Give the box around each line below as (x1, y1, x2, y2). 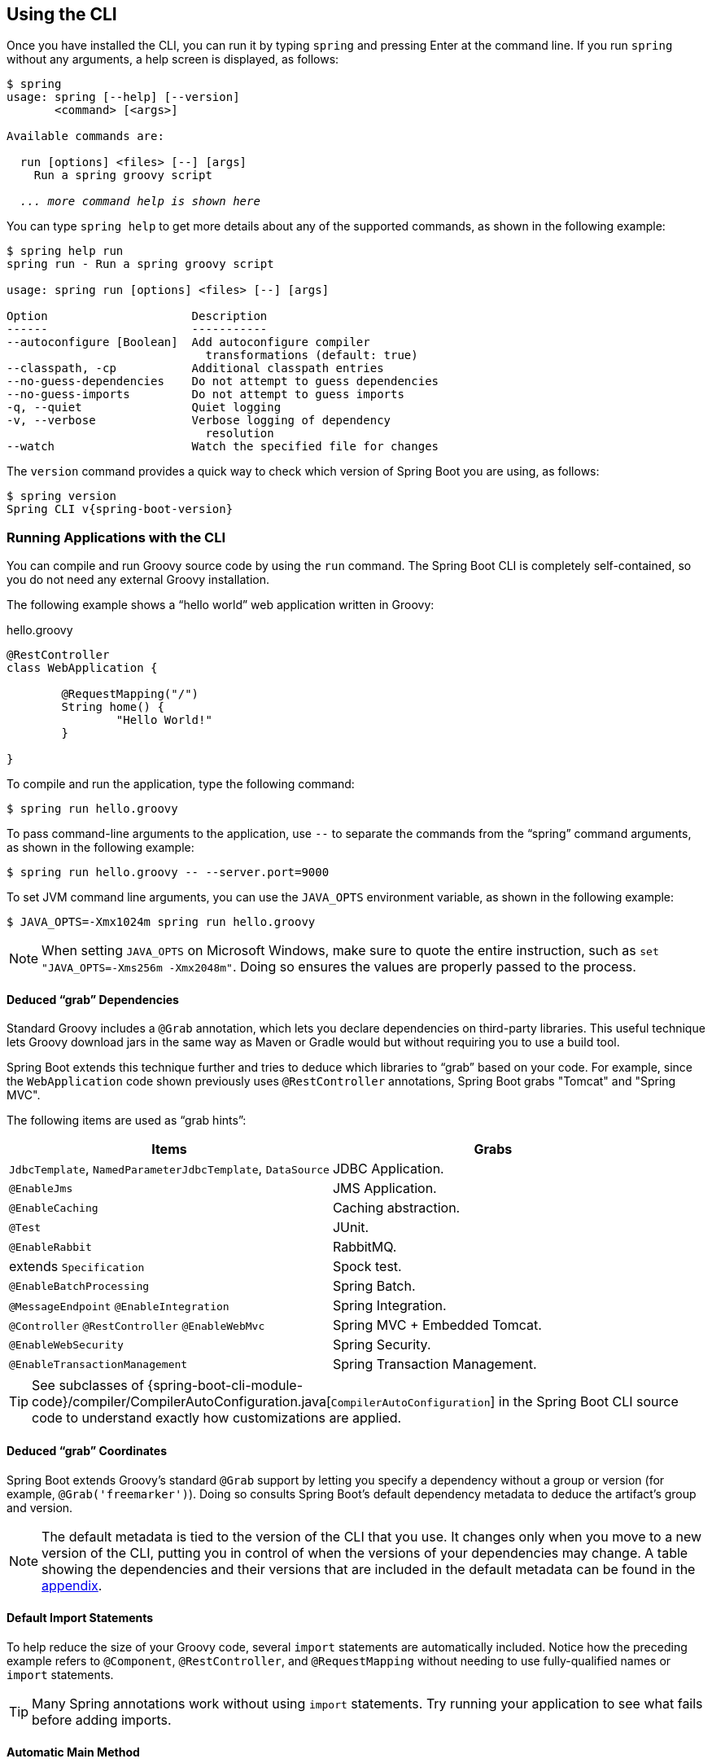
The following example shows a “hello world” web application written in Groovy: (7, 598, 435, 612)
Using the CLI (7, 4, 117, 24)
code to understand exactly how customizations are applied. (32, 1410, 402, 1427)
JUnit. (332, 1219, 369, 1236)
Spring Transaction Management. (332, 1356, 537, 1373)
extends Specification (9, 1258, 145, 1275)
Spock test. (332, 1258, 402, 1275)
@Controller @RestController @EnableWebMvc (9, 1320, 265, 1333)
